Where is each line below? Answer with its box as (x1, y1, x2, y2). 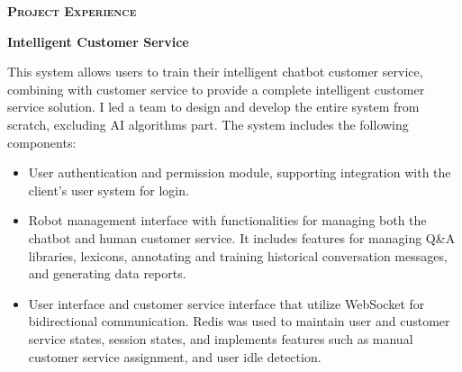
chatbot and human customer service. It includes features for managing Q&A (28, 228, 456, 247)
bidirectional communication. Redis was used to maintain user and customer (28, 312, 450, 331)
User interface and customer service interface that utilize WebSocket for (28, 294, 425, 313)
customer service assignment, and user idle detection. (28, 347, 322, 366)
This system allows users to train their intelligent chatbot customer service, (7, 62, 423, 81)
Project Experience (7, 2, 137, 20)
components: (7, 132, 77, 151)
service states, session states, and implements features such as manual (28, 329, 413, 348)
